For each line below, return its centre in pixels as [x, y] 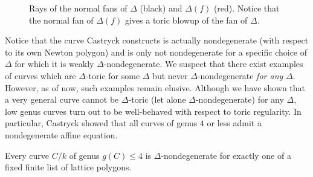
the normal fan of [61, 20]
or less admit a [234, 123]
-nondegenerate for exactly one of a [226, 155]
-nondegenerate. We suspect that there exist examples [203, 64]
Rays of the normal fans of [78, 8]
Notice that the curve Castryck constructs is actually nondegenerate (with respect [157, 40]
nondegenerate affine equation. [61, 134]
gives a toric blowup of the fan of [186, 20]
